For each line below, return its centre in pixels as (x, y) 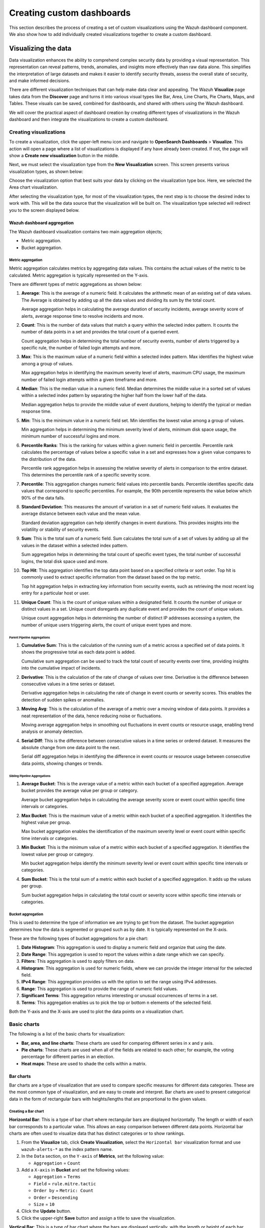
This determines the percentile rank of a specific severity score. (86, 475)
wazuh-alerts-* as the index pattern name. (67, 1149)
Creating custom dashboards (70, 13)
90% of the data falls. (43, 498)
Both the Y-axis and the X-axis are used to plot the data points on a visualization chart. (96, 1011)
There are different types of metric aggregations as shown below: (76, 284)
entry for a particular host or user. (55, 593)
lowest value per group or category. (57, 854)
